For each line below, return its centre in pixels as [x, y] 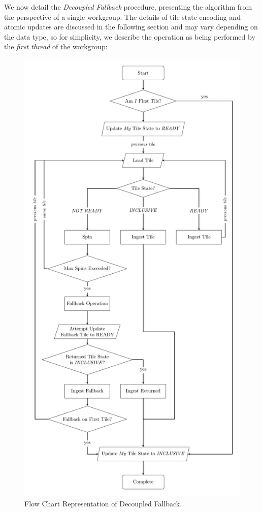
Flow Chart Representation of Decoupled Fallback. [103, 504]
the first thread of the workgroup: [56, 46]
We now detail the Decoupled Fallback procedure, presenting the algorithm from [128, 7]
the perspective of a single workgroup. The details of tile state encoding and [122, 17]
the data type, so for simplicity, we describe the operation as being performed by [130, 36]
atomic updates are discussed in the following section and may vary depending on [131, 27]
